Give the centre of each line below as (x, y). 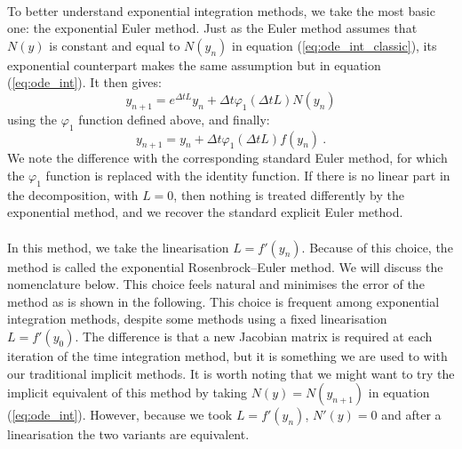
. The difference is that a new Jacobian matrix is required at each (254, 336)
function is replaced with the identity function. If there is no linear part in (248, 175)
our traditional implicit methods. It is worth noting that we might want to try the (231, 373)
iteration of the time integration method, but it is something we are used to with (227, 355)
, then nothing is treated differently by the (289, 194)
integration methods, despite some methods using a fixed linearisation (197, 319)
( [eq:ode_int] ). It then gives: (84, 82)
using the (32, 119)
